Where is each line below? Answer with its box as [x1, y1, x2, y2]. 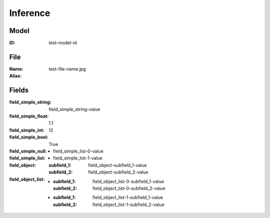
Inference [9, 7, 50, 18]
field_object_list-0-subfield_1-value [92, 178, 164, 184]
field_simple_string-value [48, 106, 100, 112]
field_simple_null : [9, 148, 47, 154]
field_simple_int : [9, 127, 44, 133]
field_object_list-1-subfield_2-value [92, 201, 164, 207]
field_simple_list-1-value [53, 155, 102, 161]
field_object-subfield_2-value [88, 169, 148, 175]
